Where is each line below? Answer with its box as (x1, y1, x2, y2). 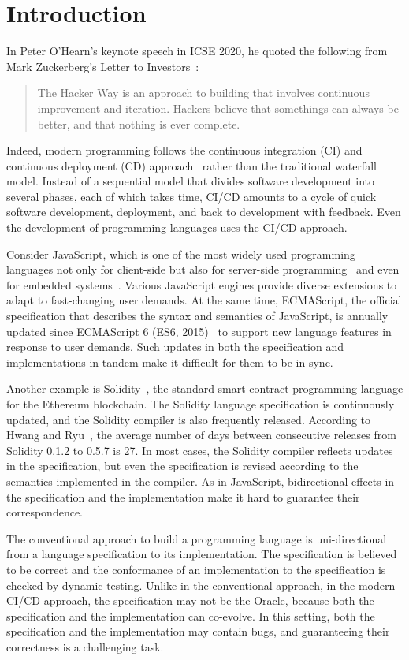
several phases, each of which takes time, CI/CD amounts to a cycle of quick (6, 188, 377, 204)
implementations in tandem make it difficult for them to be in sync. (6, 353, 333, 370)
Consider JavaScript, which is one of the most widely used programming (6, 245, 355, 262)
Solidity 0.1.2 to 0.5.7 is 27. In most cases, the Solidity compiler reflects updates (6, 442, 393, 458)
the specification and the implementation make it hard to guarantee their (6, 488, 360, 505)
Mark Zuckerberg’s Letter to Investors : (6, 58, 199, 74)
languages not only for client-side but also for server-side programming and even (6, 261, 400, 278)
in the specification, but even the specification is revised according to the (6, 457, 359, 474)
